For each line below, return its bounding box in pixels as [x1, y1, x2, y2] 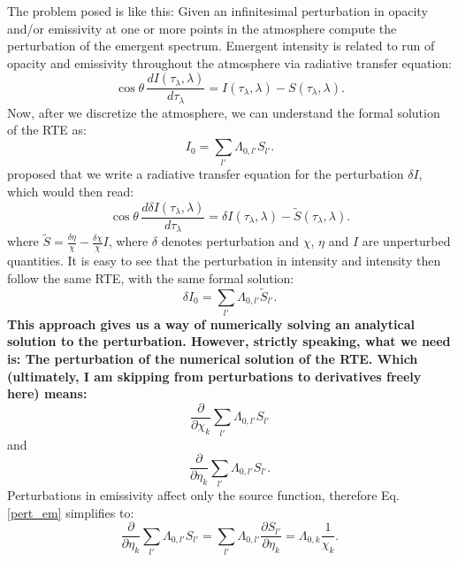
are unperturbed [362, 232, 451, 250]
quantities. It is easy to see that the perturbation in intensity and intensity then [7, 251, 441, 270]
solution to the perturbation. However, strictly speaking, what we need [7, 332, 451, 350]
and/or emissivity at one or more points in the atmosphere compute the [7, 19, 397, 37]
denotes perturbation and [161, 232, 300, 250]
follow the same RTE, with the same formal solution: [7, 268, 294, 287]
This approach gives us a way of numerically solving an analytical [7, 314, 416, 333]
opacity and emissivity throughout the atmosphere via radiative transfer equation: [7, 53, 452, 72]
